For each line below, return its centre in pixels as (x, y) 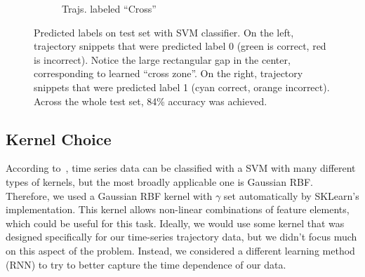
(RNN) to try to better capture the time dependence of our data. (146, 264)
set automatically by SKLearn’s (291, 195)
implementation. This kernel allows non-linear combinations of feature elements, (178, 209)
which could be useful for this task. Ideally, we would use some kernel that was (175, 223)
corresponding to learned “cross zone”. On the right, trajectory (168, 73)
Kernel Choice (59, 138)
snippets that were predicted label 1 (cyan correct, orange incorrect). (182, 87)
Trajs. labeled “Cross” (109, 8)
